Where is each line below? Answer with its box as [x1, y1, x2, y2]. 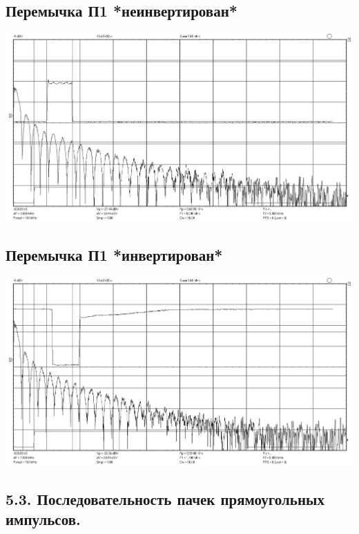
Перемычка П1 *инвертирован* [6, 244, 223, 266]
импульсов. [6, 508, 81, 530]
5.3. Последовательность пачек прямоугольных [6, 488, 324, 509]
